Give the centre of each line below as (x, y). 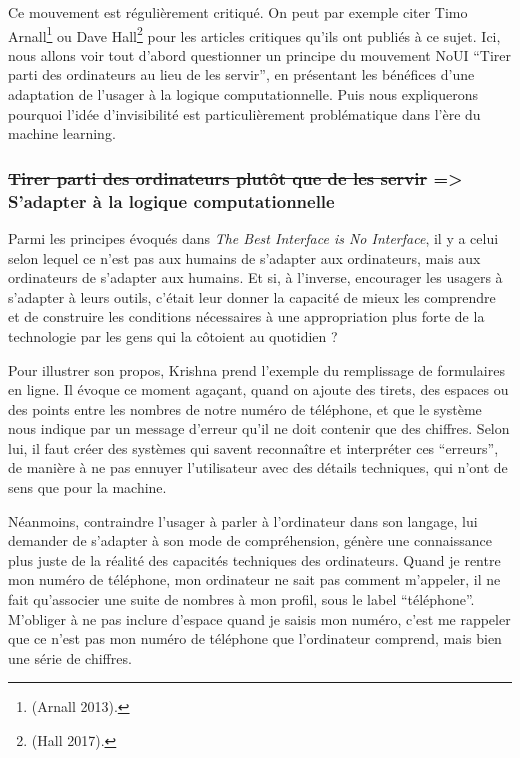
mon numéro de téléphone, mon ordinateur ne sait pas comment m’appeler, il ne (254, 579)
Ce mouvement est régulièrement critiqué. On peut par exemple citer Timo (238, 12)
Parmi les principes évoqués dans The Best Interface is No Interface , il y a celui (253, 237)
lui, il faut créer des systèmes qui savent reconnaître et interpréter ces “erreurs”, (253, 447)
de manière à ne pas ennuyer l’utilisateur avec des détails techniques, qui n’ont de (258, 467)
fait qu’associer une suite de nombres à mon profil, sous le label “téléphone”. (241, 599)
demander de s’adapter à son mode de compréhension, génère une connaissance (250, 540)
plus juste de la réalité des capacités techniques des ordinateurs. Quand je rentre (254, 559)
